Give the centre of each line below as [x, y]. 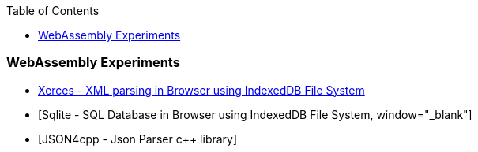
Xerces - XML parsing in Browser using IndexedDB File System [201, 90]
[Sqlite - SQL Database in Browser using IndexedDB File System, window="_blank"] [255, 114]
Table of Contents [53, 11]
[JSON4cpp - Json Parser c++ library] [138, 139]
